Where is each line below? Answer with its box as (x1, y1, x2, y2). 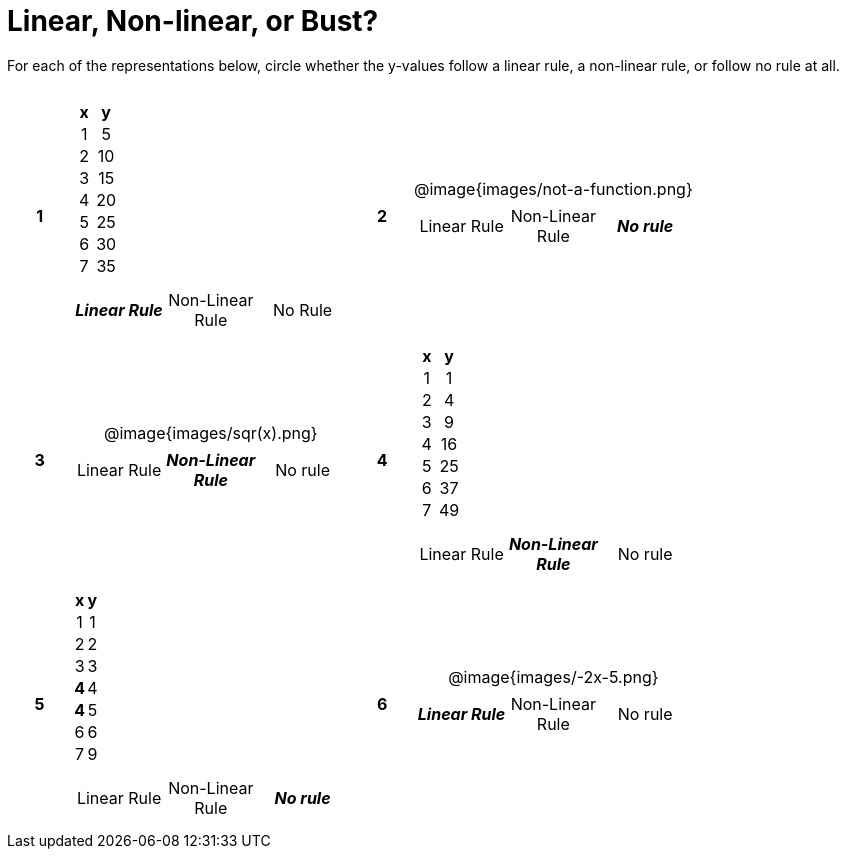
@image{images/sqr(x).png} (103, 422, 318, 443)
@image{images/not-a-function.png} (413, 178, 693, 199)
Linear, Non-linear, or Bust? (7, 4, 379, 38)
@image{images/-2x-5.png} (448, 666, 659, 687)
